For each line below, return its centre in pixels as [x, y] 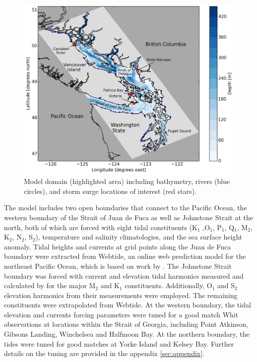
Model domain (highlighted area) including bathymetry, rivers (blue [127, 181]
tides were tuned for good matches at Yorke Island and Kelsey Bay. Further [119, 343]
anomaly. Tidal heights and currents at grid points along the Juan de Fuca [118, 246]
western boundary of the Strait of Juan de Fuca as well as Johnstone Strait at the [128, 217]
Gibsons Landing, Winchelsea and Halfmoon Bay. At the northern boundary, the [127, 334]
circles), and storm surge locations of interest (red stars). [110, 191]
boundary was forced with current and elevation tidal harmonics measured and [124, 275]
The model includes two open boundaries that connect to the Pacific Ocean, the [126, 208]
